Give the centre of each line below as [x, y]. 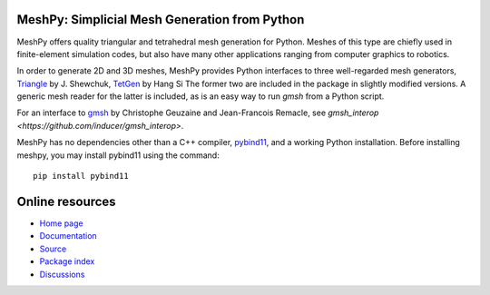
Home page [61, 223]
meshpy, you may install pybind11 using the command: [118, 155]
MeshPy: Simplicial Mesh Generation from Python [161, 20]
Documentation [68, 236]
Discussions [62, 274]
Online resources [67, 201]
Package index [67, 261]
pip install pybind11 [81, 176]
